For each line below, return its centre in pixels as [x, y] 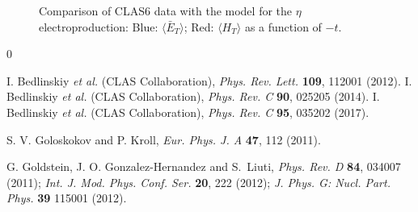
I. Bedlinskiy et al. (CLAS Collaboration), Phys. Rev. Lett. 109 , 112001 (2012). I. [209, 80]
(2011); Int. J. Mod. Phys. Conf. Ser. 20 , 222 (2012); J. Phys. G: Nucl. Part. [198, 182]
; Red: [199, 26]
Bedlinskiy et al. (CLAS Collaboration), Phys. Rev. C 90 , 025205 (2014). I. [193, 96]
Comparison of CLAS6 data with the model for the [166, 10]
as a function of [283, 26]
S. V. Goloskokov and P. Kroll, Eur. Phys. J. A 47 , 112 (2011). [164, 139]
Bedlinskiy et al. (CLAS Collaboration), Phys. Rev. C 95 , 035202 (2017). [188, 112]
